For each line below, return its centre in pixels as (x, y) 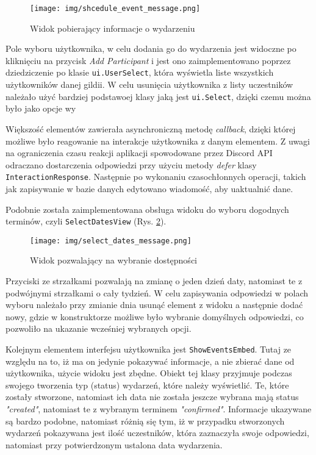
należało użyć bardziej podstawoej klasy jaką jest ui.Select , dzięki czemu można (158, 96)
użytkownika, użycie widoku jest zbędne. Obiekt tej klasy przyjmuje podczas (149, 373)
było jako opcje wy (41, 108)
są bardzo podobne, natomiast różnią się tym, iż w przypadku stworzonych (145, 421)
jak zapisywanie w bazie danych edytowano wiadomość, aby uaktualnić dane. (149, 188)
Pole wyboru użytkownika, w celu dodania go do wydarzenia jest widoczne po (151, 48)
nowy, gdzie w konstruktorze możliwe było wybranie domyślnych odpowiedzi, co (155, 316)
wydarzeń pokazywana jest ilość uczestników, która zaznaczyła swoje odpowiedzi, (157, 433)
